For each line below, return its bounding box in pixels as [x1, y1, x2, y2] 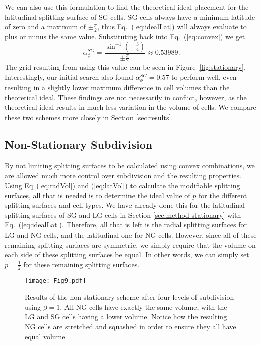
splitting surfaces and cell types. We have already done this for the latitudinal [5, 200, 245, 210]
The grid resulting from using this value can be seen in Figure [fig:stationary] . [5, 62, 246, 72]
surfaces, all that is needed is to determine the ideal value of [5, 190, 190, 200]
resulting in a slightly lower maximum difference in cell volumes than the [5, 82, 230, 93]
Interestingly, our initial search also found [5, 72, 133, 82]
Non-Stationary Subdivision [5, 136, 153, 152]
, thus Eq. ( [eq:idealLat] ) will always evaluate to [97, 21, 247, 32]
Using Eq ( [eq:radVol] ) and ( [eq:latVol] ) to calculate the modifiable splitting [5, 180, 240, 190]
